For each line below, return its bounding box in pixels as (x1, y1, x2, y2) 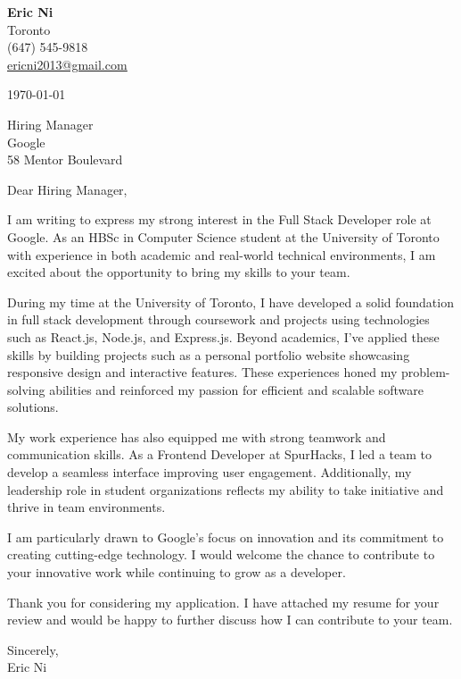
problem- (400, 363, 450, 381)
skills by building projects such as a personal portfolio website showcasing (7, 345, 410, 364)
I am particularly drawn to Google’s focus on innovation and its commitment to (7, 527, 444, 546)
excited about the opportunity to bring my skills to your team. (7, 263, 350, 281)
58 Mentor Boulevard (7, 150, 123, 169)
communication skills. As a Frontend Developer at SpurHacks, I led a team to (7, 445, 432, 464)
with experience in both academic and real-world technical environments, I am (7, 245, 436, 264)
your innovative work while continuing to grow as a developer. (7, 563, 346, 582)
